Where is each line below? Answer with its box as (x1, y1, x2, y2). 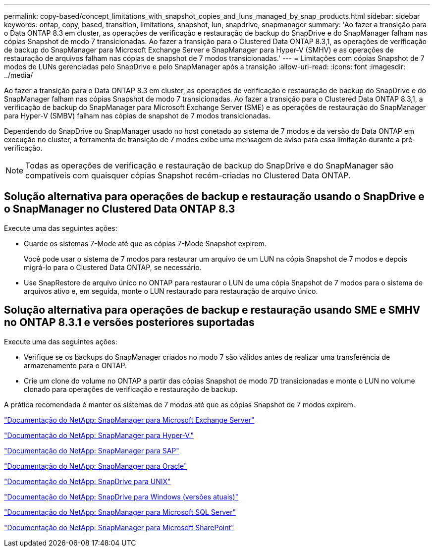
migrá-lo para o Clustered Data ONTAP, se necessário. (24, 263, 202, 272)
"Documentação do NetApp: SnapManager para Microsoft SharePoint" (4, 523, 234, 532)
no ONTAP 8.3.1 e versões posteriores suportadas (4, 316, 255, 329)
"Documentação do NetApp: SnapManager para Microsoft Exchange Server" (4, 415, 255, 424)
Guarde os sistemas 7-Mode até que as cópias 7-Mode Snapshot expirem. (24, 239, 267, 248)
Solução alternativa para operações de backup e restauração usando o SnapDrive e (4, 190, 425, 203)
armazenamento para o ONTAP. (24, 361, 127, 370)
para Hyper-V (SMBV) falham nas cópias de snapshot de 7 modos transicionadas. (4, 111, 271, 120)
